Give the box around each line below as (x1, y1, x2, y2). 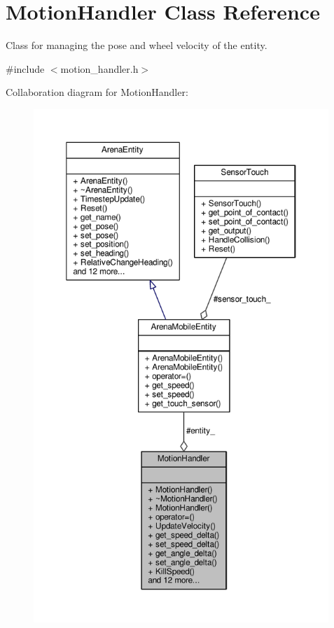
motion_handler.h (60, 61, 139, 76)
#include (6, 61, 45, 76)
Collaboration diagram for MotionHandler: (6, 85, 188, 99)
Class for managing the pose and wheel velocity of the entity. (6, 38, 267, 53)
